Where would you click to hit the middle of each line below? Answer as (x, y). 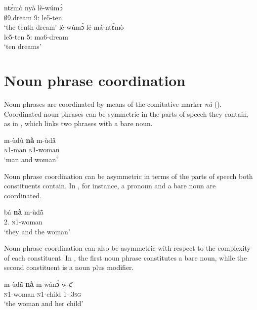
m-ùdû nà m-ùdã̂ (30, 140)
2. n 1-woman (23, 222)
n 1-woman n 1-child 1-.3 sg (43, 293)
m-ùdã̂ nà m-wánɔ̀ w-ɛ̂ (38, 284)
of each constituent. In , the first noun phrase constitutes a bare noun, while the (126, 257)
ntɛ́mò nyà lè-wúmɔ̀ (33, 7)
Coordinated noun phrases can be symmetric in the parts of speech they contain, (127, 113)
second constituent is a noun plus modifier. (69, 267)
